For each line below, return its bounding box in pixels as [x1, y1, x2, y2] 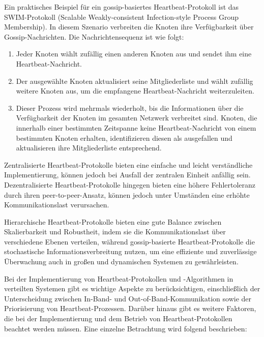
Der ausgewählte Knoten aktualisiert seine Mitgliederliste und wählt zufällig [16, 75, 253, 86]
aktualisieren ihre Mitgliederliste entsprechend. [16, 142, 162, 153]
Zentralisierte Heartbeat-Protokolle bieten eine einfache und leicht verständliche [4, 159, 253, 170]
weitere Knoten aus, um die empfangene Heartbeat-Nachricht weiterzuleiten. [16, 85, 254, 96]
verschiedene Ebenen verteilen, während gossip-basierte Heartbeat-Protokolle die [4, 236, 255, 247]
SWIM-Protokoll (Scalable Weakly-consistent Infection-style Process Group [4, 11, 239, 22]
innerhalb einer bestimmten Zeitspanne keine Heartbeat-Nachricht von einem [16, 122, 256, 133]
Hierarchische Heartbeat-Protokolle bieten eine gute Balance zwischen [4, 216, 222, 227]
